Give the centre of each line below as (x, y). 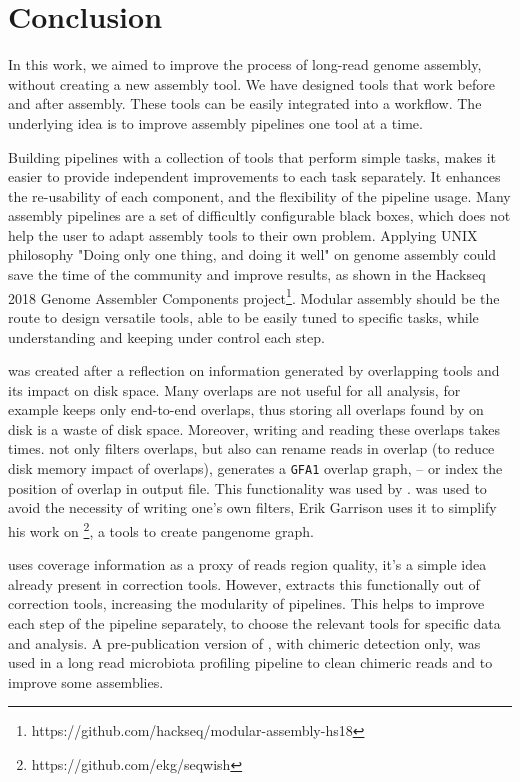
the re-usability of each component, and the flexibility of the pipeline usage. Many (259, 195)
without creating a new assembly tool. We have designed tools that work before (251, 83)
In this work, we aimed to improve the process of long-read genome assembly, (245, 64)
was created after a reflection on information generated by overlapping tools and (254, 370)
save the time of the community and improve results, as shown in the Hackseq (247, 274)
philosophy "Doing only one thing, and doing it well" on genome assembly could (252, 254)
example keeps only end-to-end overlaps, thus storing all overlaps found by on (246, 409)
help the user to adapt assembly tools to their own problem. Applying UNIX (243, 234)
